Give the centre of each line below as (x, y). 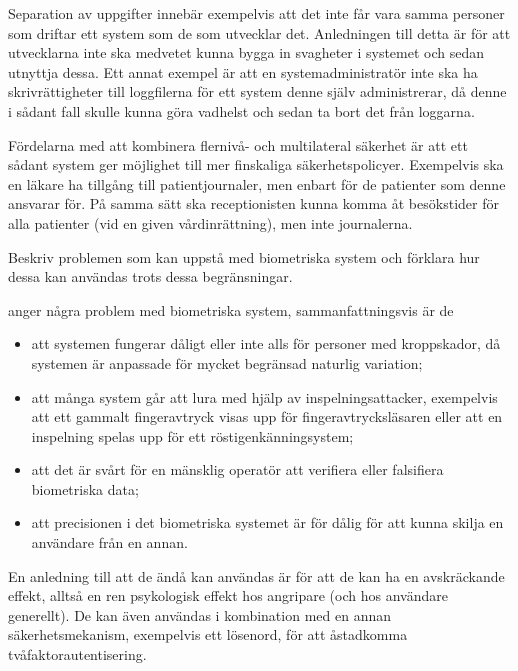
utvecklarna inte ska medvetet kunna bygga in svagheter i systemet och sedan (246, 52)
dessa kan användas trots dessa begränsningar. (150, 276)
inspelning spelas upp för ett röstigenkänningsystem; (192, 435)
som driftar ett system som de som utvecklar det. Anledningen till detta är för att (259, 32)
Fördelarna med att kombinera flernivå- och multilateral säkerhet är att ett (238, 144)
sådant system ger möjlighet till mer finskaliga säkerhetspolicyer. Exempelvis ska (256, 164)
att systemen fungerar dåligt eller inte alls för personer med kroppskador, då (266, 343)
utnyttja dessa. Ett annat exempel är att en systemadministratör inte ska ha (243, 71)
